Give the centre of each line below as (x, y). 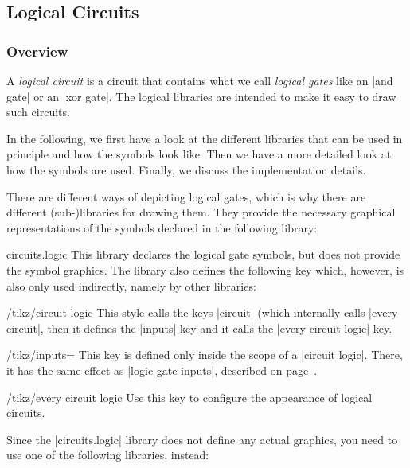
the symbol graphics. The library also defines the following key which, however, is (205, 269)
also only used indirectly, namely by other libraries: (131, 285)
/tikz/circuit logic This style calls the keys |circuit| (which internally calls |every (202, 312)
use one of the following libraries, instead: (108, 455)
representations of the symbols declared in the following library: (162, 227)
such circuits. (38, 112)
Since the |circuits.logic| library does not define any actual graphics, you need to (202, 439)
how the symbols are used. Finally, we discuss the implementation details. (186, 169)
